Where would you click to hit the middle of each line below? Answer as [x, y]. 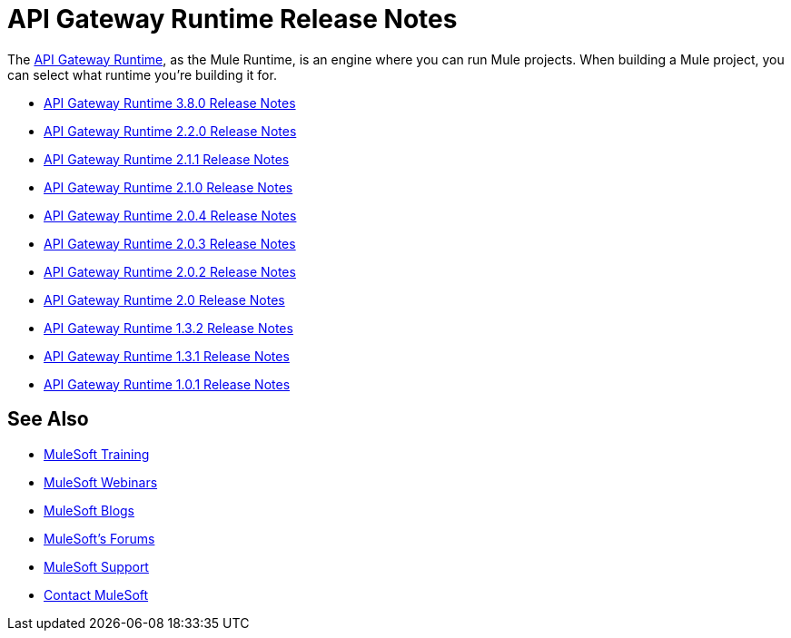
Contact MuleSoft [96, 594]
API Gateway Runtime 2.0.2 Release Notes [170, 271]
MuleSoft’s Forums [99, 538]
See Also [48, 419]
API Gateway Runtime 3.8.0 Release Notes [170, 103]
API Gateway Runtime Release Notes [232, 19]
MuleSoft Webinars [101, 482]
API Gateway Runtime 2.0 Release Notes [164, 299]
